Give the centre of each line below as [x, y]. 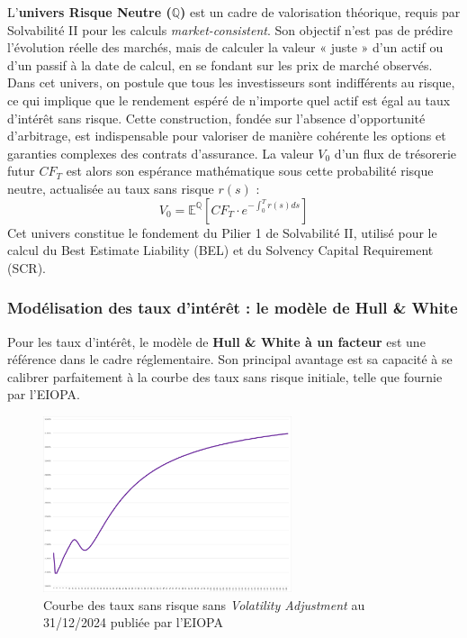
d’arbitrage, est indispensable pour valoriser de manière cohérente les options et [227, 136]
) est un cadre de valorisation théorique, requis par [320, 12]
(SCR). [27, 267]
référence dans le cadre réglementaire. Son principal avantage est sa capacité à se [230, 359]
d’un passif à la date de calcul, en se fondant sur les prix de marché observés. [220, 64]
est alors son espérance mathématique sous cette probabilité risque [250, 171]
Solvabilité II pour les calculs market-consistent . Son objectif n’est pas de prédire [230, 29]
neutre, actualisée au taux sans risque [111, 188]
